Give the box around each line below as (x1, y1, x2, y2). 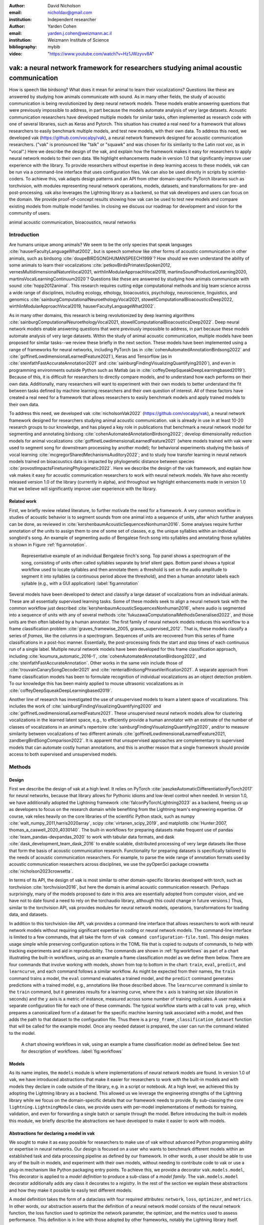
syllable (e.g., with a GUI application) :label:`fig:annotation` (21, 580, 139, 586)
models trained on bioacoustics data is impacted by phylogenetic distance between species (9, 458, 195, 464)
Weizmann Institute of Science (47, 37, 110, 43)
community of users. (9, 210, 51, 216)
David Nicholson (47, 3, 81, 8)
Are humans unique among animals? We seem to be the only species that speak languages (9, 242, 193, 247)
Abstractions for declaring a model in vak (9, 1130, 95, 1136)
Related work (9, 498, 37, 504)
